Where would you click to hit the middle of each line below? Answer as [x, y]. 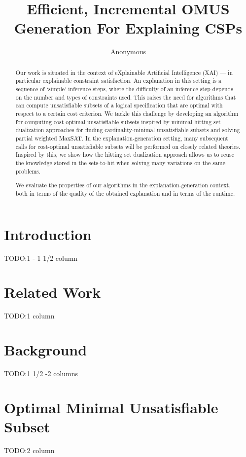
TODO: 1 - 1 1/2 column [41, 258]
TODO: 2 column [29, 450]
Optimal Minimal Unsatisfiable [111, 407]
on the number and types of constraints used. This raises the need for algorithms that [126, 97]
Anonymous [128, 52]
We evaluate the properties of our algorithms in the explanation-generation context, [123, 185]
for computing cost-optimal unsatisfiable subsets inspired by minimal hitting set [118, 122]
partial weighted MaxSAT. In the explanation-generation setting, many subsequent [122, 138]
